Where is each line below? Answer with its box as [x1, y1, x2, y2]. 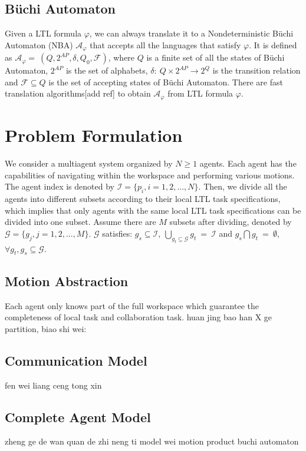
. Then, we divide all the [198, 180, 287, 193]
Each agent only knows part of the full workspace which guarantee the [5, 299, 259, 311]
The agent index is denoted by [5, 180, 114, 193]
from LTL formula [167, 87, 233, 100]
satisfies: [102, 227, 133, 239]
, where [108, 51, 135, 64]
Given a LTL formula [5, 27, 82, 39]
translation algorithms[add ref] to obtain [5, 87, 151, 100]
